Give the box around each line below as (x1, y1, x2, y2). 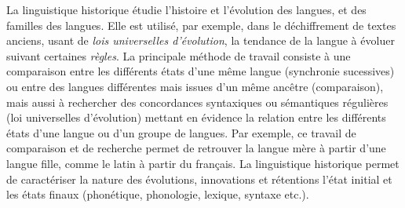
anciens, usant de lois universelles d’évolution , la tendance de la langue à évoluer (6, 32, 395, 49)
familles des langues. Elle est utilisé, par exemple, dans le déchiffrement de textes (6, 16, 396, 33)
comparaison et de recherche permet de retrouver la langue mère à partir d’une (6, 140, 386, 156)
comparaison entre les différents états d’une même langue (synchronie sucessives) (6, 63, 395, 79)
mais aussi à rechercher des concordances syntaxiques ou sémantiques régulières (6, 93, 389, 110)
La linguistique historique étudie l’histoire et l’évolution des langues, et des (6, 2, 367, 17)
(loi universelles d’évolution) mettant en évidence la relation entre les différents (6, 109, 386, 126)
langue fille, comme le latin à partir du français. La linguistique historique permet (6, 155, 400, 171)
